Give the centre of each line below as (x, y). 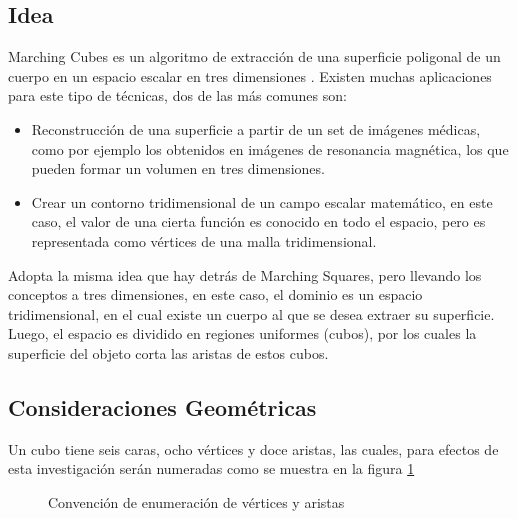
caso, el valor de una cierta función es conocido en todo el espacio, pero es (258, 221)
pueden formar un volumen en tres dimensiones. (178, 168)
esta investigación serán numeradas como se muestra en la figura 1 (211, 468)
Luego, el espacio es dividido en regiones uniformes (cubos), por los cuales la (242, 333)
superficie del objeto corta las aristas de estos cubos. (168, 352)
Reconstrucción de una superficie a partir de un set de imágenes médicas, (256, 128)
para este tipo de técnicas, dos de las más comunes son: (177, 95)
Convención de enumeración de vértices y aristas (196, 501)
